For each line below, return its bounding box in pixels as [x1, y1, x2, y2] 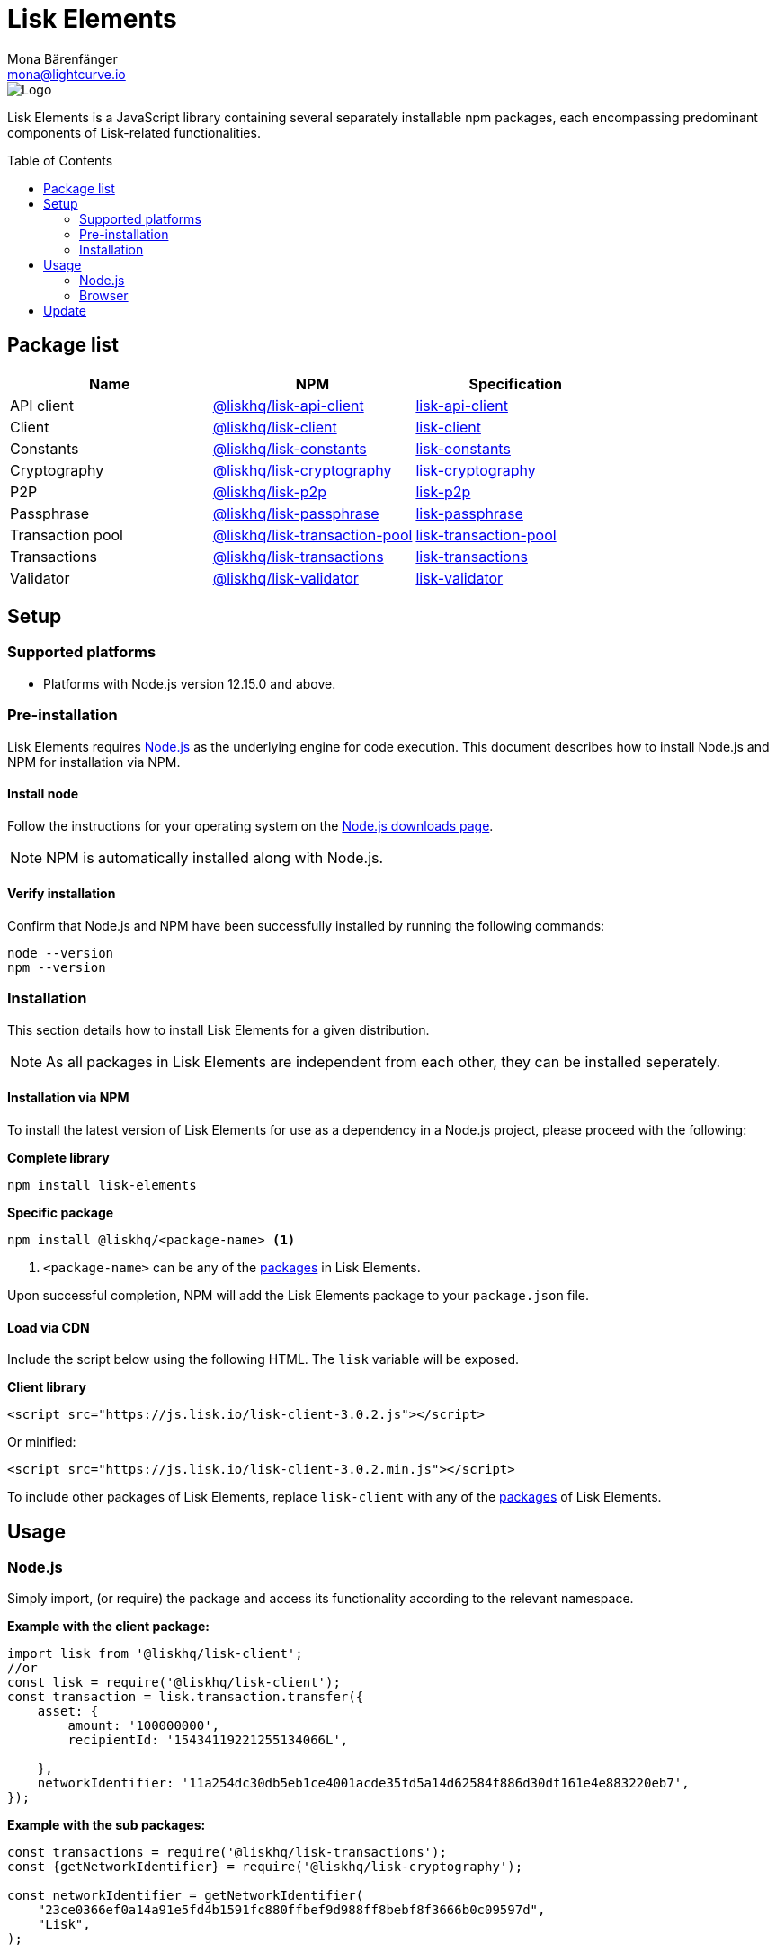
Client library [7, 1379, 86, 1395]
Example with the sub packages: [7, 1817, 206, 1833]
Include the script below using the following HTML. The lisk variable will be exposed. [7, 1351, 520, 1368]
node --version [7, 946, 114, 960]
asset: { [37, 1704, 99, 1719]
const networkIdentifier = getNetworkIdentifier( [7, 1888, 364, 1903]
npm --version [7, 960, 106, 975]
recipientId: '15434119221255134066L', [67, 1733, 349, 1748]
